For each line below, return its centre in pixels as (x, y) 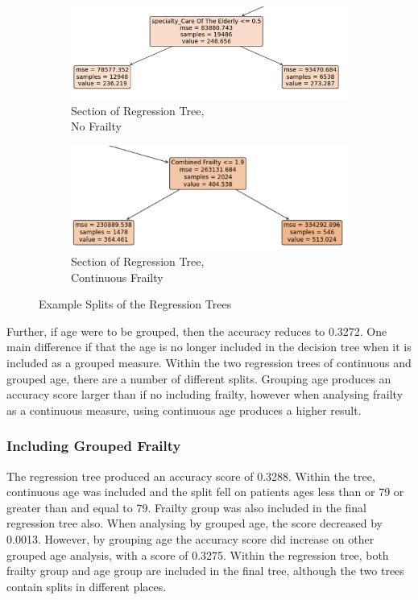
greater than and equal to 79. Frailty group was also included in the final (186, 507)
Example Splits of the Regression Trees (135, 304)
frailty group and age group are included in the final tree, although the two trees (205, 571)
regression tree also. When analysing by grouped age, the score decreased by (195, 523)
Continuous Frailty (117, 277)
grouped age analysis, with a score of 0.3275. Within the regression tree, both (198, 554)
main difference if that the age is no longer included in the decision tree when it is (209, 347)
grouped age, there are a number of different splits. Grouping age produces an (199, 378)
